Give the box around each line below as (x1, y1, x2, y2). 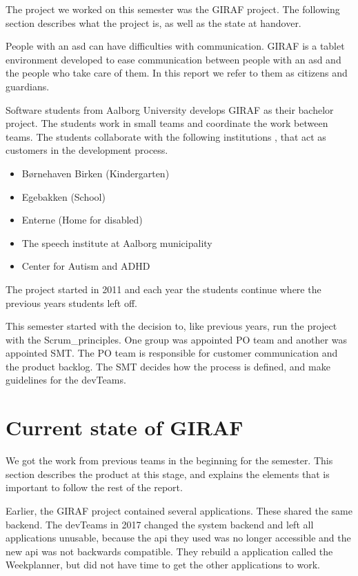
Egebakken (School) (21, 189, 106, 203)
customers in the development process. (6, 143, 168, 157)
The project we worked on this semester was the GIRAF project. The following (6, 2, 340, 16)
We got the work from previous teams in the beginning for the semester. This (6, 453, 333, 468)
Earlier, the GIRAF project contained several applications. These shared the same (6, 503, 352, 517)
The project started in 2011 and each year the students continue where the (6, 281, 321, 296)
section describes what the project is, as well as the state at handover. (6, 15, 301, 30)
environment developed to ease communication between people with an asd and (6, 52, 341, 66)
